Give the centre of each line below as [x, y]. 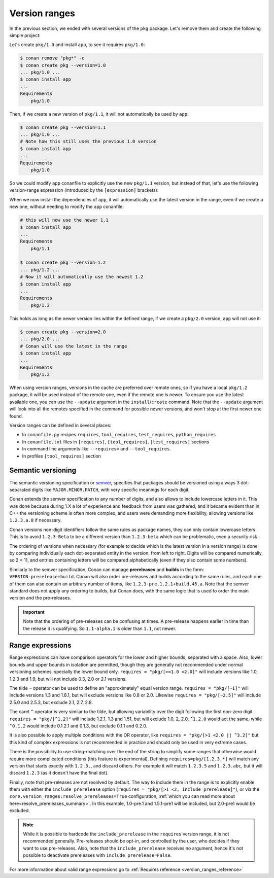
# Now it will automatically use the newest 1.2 [82, 277]
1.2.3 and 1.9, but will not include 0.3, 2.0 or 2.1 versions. [68, 679]
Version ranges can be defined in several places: [60, 426]
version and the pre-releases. [40, 598]
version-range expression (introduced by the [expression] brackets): [84, 190]
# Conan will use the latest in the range [74, 346]
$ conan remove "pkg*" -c [52, 58]
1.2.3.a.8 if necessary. [36, 520]
